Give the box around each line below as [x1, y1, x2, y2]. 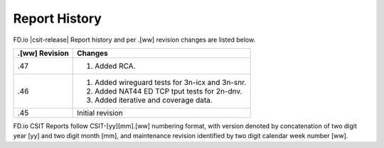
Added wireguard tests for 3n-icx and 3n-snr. [95, 77, 247, 87]
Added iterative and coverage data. [95, 95, 213, 105]
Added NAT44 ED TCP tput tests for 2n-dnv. [95, 86, 242, 96]
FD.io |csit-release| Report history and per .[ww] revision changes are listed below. [13, 35, 256, 44]
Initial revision [77, 108, 124, 118]
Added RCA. [95, 61, 136, 71]
